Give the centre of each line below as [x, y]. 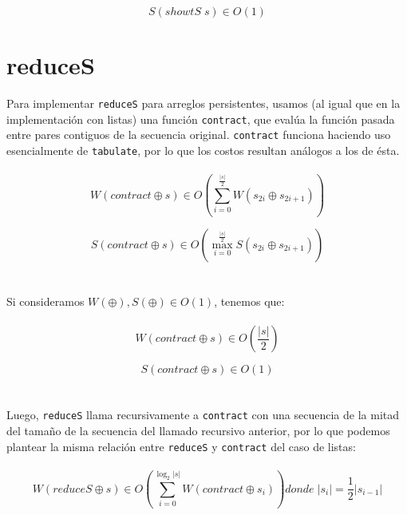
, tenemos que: [249, 301]
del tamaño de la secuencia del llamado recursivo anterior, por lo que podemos [198, 430]
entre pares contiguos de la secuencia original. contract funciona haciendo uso [199, 135]
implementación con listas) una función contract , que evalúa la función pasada [201, 119]
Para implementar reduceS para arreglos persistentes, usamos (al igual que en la [203, 103]
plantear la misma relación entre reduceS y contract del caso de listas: [181, 446]
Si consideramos [45, 301]
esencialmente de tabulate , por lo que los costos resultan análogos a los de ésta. [203, 151]
